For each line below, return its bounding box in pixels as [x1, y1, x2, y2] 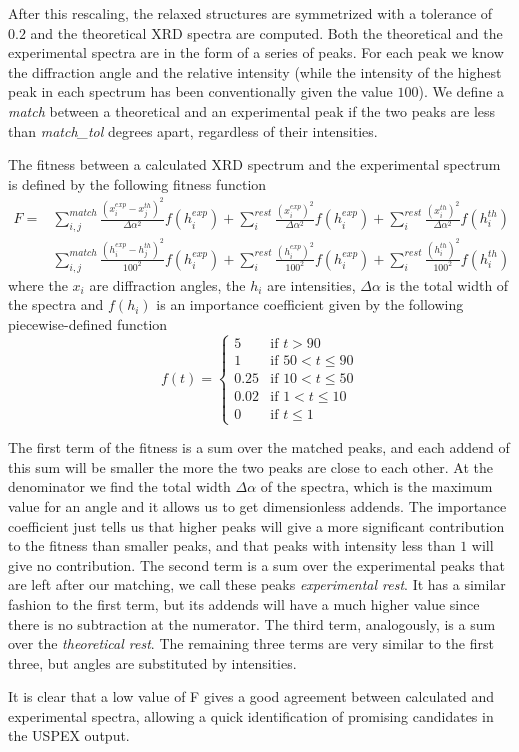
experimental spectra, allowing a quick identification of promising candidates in [8, 705, 494, 726]
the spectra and [8, 294, 104, 315]
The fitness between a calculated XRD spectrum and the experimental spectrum [8, 154, 501, 175]
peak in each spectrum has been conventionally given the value [8, 81, 393, 102]
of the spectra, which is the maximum [260, 476, 493, 497]
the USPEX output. [8, 725, 130, 746]
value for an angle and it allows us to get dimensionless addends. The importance [8, 495, 507, 516]
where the [8, 274, 68, 295]
